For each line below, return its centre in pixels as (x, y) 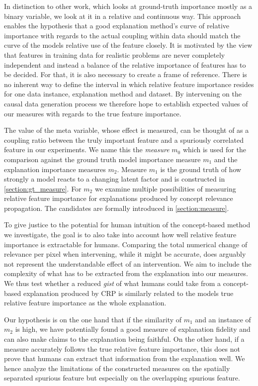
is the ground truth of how (201, 169)
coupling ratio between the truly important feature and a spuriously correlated (124, 140)
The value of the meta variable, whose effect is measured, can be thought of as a (127, 130)
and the (226, 159)
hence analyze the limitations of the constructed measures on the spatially (117, 368)
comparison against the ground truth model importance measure (102, 159)
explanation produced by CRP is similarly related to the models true (128, 293)
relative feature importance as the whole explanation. (85, 303)
